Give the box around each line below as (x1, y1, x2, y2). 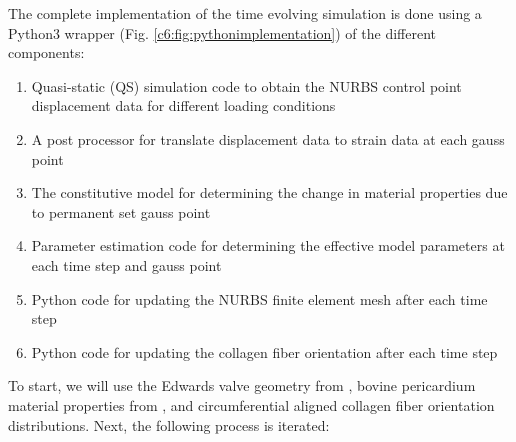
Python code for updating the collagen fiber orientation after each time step (31, 341, 498, 362)
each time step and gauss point (31, 254, 222, 275)
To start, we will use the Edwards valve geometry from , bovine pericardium (8, 375, 476, 396)
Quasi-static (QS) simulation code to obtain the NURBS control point (31, 75, 462, 96)
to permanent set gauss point (31, 201, 211, 222)
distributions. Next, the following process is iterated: (8, 414, 330, 435)
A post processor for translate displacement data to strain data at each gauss (31, 128, 505, 149)
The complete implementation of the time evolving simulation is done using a (8, 3, 482, 23)
